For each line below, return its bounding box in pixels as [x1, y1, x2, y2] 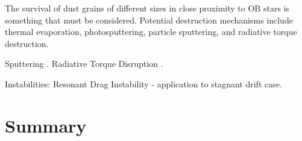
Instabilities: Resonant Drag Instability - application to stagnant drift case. [5, 77, 282, 90]
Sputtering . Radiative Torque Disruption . [5, 57, 163, 70]
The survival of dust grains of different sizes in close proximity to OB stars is [5, 2, 289, 14]
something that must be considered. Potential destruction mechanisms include [5, 13, 293, 26]
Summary [5, 113, 87, 137]
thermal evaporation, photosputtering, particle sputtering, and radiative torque [5, 25, 297, 38]
